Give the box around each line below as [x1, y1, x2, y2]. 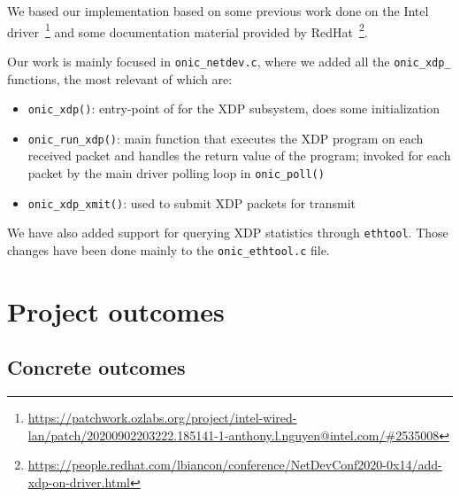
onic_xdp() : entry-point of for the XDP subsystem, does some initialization [27, 99, 441, 118]
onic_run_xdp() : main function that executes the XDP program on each [27, 128, 424, 147]
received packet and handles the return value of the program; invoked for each [27, 146, 451, 165]
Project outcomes [7, 292, 225, 329]
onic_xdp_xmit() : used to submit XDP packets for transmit [27, 193, 356, 212]
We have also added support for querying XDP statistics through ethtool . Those [7, 223, 448, 242]
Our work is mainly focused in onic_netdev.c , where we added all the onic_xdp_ [7, 51, 451, 70]
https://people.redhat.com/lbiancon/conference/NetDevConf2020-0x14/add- [27, 455, 442, 474]
